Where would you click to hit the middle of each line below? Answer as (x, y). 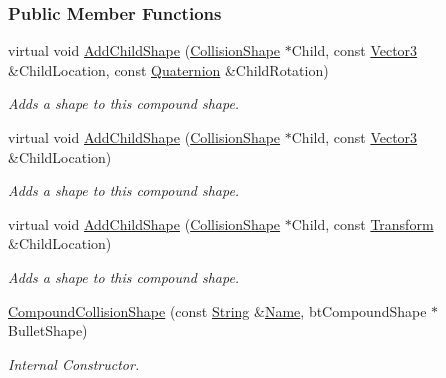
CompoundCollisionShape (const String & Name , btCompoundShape (217, 310)
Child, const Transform (362, 223)
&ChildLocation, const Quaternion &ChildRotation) (168, 69)
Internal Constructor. (74, 363)
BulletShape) (48, 330)
